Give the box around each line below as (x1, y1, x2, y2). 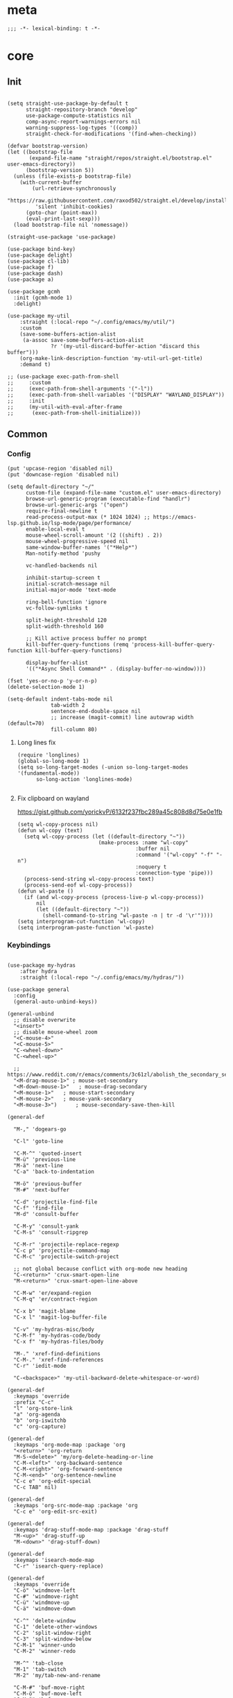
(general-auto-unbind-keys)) (13, 998, 98, 1005)
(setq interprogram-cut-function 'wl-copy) (17, 918, 146, 925)
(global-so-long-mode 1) (17, 757, 89, 764)
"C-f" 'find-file (13, 1204, 64, 1212)
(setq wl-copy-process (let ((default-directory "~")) (24, 833, 186, 840)
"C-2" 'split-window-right (13, 1629, 92, 1636)
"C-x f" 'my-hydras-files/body (13, 1338, 104, 1345)
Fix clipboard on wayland (17, 794, 89, 803)
